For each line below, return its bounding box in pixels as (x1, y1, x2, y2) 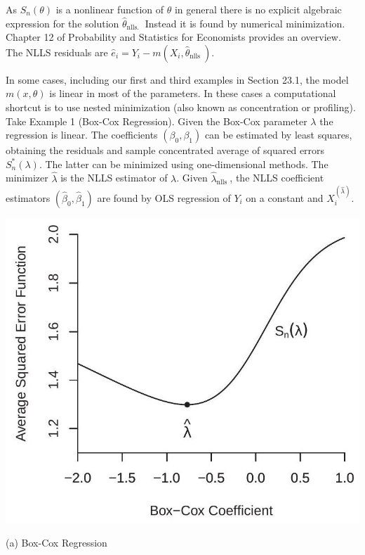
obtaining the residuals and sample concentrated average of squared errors (6, 143, 325, 158)
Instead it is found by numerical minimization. (145, 15, 345, 30)
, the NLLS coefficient (230, 170, 324, 185)
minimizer (6, 170, 48, 185)
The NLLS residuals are (6, 44, 108, 59)
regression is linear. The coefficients (6, 127, 158, 142)
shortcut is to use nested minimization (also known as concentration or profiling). (6, 99, 356, 114)
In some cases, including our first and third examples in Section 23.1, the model (6, 72, 349, 87)
